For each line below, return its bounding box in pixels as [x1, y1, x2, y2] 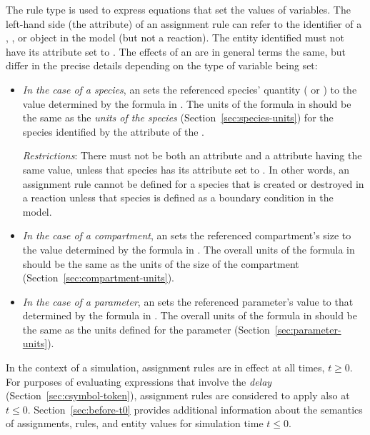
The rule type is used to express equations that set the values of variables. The [6, 2, 351, 16]
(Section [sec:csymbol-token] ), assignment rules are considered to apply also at [6, 388, 350, 403]
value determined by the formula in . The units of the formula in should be [22, 96, 351, 111]
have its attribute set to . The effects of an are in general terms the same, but [6, 44, 346, 59]
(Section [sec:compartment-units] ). [22, 270, 174, 285]
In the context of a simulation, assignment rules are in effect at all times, [6, 360, 325, 375]
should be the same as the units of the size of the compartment [22, 256, 299, 271]
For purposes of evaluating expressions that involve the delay [6, 374, 272, 389]
